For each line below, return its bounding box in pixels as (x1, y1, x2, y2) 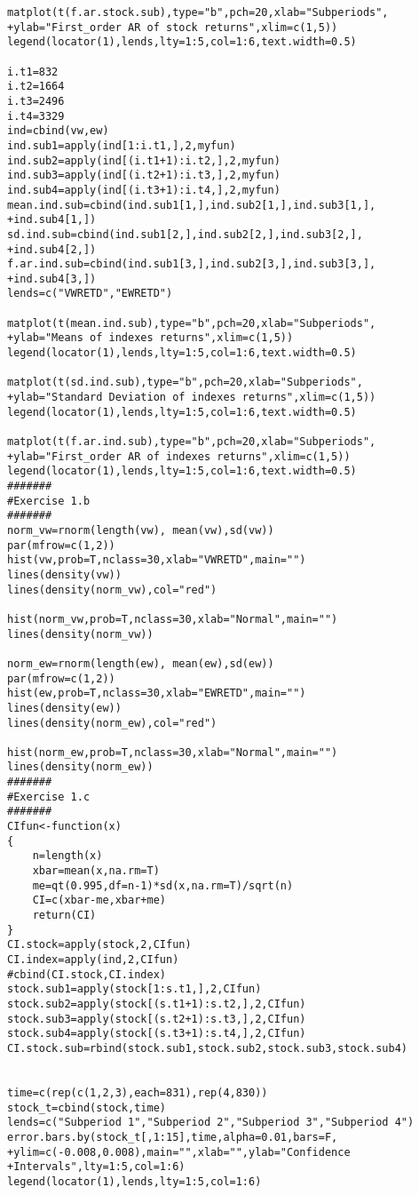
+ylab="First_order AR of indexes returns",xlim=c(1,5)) (7, 450, 351, 463)
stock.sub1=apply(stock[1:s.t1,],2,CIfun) (7, 983, 262, 996)
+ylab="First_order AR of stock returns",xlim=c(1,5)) (7, 20, 338, 34)
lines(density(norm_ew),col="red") (7, 716, 217, 729)
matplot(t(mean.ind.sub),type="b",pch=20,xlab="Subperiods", (7, 316, 376, 330)
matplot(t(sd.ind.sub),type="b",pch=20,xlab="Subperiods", (7, 376, 363, 389)
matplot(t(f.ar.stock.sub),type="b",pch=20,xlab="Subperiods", (7, 6, 389, 19)
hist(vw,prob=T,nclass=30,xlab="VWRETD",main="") (7, 554, 306, 567)
